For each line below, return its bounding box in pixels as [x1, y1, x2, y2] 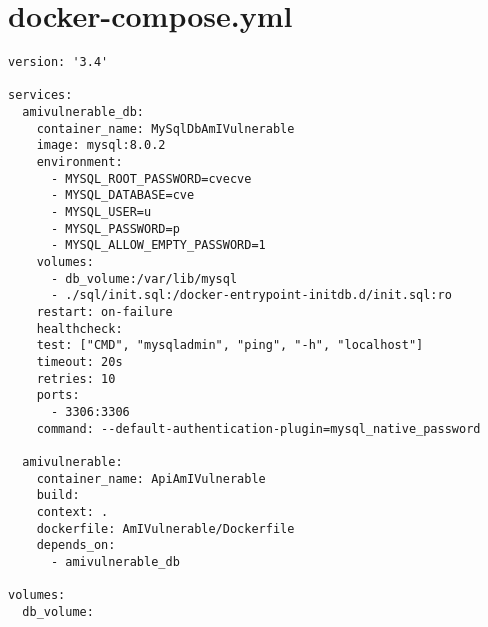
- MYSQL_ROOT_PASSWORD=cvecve [50, 171, 252, 186]
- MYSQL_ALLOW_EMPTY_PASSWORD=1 [50, 238, 266, 253]
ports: [36, 388, 80, 403]
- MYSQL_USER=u [50, 205, 152, 220]
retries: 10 [36, 371, 116, 386]
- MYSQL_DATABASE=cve [50, 188, 195, 203]
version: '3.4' [8, 55, 109, 70]
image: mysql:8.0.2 [36, 138, 166, 153]
